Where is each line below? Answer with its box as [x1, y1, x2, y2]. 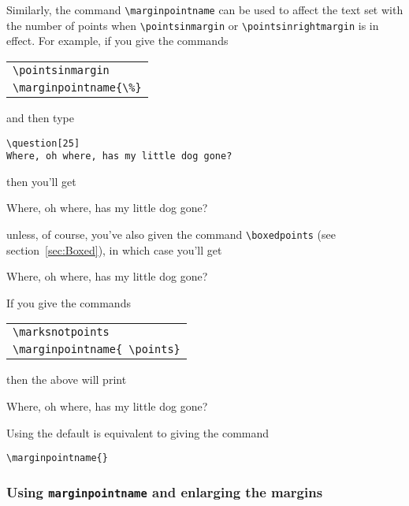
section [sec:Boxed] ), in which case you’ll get [6, 241, 222, 258]
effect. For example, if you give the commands [6, 32, 229, 49]
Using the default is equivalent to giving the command [6, 424, 270, 441]
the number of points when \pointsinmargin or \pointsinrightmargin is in [6, 17, 379, 33]
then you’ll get [6, 173, 76, 189]
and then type [6, 109, 74, 125]
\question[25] [6, 137, 80, 149]
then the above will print [6, 371, 127, 388]
